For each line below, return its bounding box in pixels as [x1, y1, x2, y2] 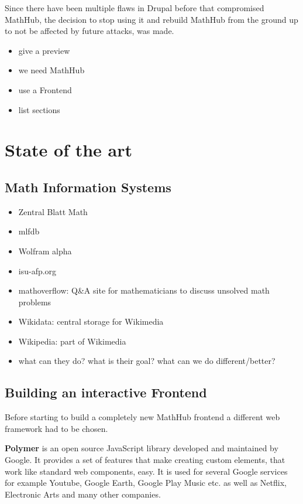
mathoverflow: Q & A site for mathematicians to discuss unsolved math [18, 284, 270, 297]
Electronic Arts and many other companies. [5, 488, 161, 500]
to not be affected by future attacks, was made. [5, 25, 174, 37]
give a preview [18, 44, 70, 56]
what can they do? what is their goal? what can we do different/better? [18, 355, 276, 367]
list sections [18, 103, 60, 115]
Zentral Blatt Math [18, 205, 88, 217]
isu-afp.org [18, 264, 57, 277]
